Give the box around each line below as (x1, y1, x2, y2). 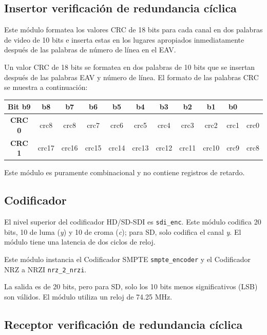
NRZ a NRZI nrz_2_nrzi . (4, 264, 87, 274)
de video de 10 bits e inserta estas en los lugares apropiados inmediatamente (4, 34, 244, 45)
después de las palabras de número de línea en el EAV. (4, 44, 176, 55)
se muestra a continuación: (4, 82, 88, 92)
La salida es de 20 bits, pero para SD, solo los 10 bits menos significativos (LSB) (4, 281, 258, 292)
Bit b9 (8, 101, 31, 112)
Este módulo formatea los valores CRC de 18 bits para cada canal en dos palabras (4, 24, 263, 35)
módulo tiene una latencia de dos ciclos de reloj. (4, 236, 156, 247)
